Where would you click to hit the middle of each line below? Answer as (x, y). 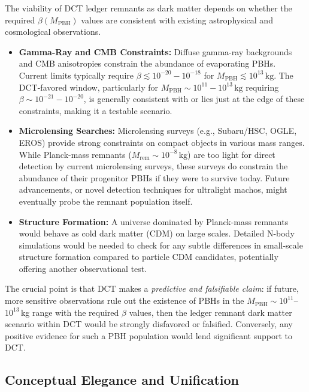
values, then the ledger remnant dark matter (210, 312)
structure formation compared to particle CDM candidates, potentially (149, 257)
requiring (262, 87)
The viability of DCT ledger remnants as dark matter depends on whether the (149, 8)
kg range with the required (70, 312)
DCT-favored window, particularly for (88, 87)
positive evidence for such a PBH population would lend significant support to (149, 335)
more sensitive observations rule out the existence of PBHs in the (125, 300)
